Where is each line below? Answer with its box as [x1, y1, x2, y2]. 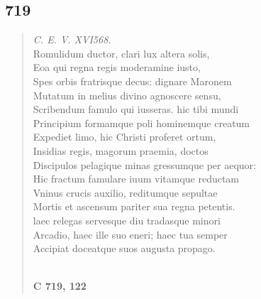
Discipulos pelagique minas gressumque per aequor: [33, 157, 256, 172]
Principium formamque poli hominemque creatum [33, 115, 250, 130]
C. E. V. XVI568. [33, 32, 111, 47]
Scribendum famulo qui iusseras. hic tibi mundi [33, 102, 239, 116]
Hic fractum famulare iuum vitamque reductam [33, 171, 240, 186]
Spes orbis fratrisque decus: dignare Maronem [33, 73, 232, 88]
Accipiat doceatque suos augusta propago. [33, 241, 216, 256]
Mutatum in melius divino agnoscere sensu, [33, 87, 221, 102]
